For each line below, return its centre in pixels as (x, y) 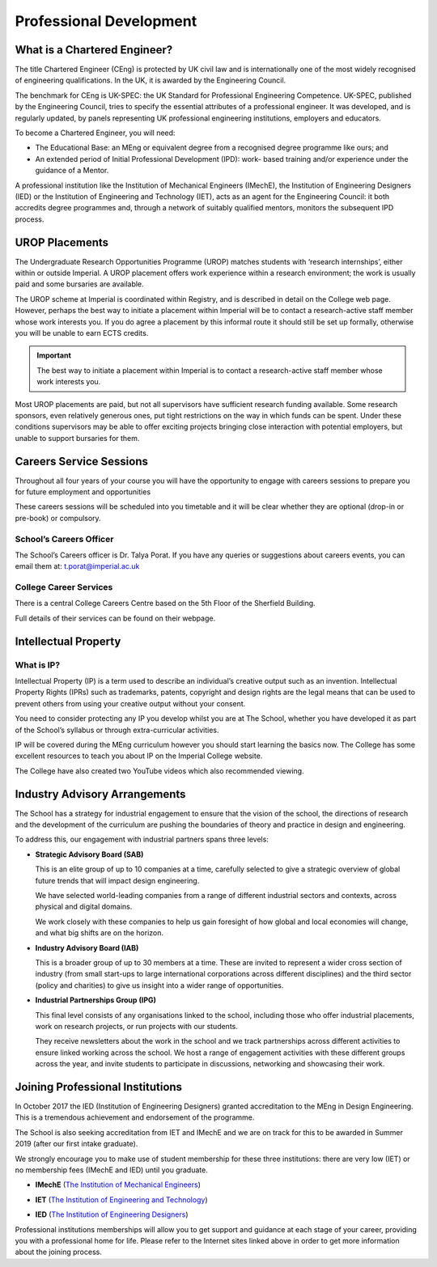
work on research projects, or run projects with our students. (137, 1026)
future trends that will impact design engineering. (117, 880)
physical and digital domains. (84, 907)
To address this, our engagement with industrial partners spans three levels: (142, 839)
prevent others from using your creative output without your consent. (130, 703)
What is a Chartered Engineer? (94, 50)
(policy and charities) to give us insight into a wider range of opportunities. (159, 985)
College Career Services (64, 587)
